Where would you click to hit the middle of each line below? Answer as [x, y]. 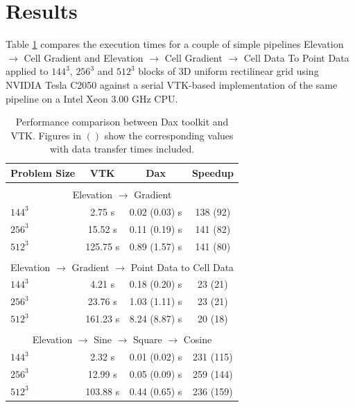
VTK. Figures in [46, 135]
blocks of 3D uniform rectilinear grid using [228, 71]
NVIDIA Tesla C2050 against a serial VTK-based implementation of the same [172, 84]
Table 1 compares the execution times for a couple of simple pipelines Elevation [175, 44]
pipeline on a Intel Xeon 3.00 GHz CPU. [92, 98]
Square [148, 339]
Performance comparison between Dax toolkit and [122, 122]
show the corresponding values [169, 135]
